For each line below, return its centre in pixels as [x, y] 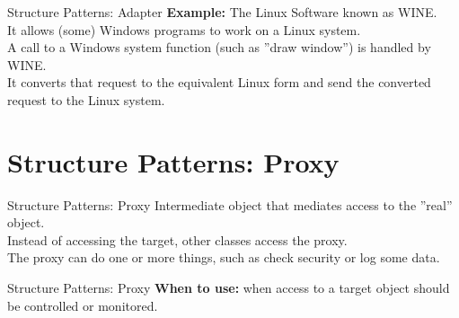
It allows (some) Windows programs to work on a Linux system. [184, 29]
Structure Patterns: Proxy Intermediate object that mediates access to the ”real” [230, 204]
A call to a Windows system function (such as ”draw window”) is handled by [219, 47]
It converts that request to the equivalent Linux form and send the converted [219, 82]
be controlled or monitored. [83, 305]
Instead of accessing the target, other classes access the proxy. [177, 239]
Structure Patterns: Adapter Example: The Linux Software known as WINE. [222, 12]
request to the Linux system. [86, 99]
